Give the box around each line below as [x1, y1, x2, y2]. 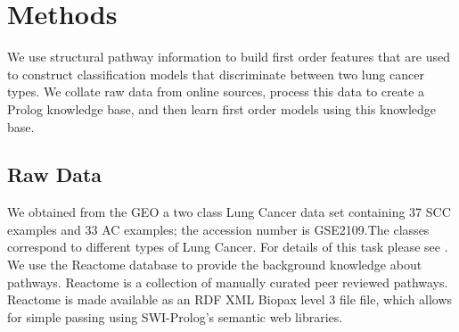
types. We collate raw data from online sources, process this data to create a [7, 82, 425, 101]
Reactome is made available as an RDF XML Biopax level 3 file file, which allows [7, 290, 453, 309]
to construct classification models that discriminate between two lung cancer [7, 64, 424, 83]
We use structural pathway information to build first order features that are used [7, 47, 450, 66]
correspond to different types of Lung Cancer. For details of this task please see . [7, 237, 448, 256]
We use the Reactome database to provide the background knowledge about [7, 255, 422, 274]
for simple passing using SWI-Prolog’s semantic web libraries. [7, 307, 343, 326]
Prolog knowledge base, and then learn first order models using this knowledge [7, 99, 437, 118]
